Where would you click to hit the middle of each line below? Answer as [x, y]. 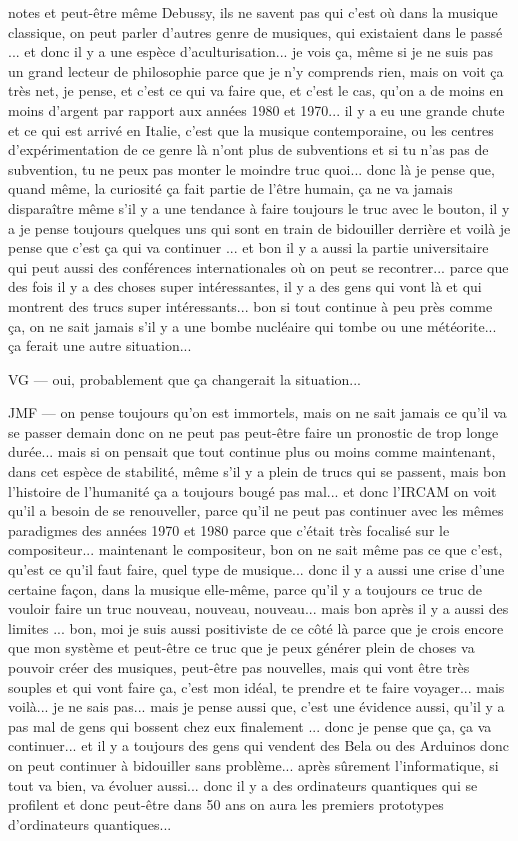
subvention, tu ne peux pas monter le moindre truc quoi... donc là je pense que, [251, 168]
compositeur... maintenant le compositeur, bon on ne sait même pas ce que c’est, [255, 549]
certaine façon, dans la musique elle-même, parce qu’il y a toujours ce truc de [245, 588]
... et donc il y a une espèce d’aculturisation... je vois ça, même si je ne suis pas [251, 51]
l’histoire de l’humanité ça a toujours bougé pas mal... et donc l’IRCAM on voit [252, 490]
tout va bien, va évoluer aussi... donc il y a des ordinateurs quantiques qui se [243, 784]
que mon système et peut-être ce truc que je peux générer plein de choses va [241, 647]
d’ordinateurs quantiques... [90, 823]
